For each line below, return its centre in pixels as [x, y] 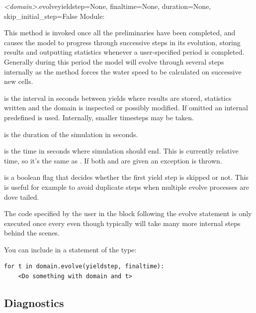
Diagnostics [34, 303]
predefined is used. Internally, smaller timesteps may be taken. [99, 117]
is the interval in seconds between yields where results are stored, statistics [118, 98]
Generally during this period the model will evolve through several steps [114, 61]
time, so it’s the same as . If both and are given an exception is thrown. [113, 160]
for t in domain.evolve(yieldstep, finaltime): [84, 267]
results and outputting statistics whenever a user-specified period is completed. [124, 52]
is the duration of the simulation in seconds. [71, 134]
